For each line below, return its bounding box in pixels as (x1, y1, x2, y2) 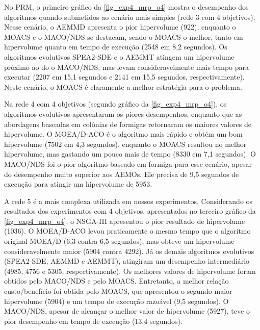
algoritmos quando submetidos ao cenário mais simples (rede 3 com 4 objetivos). (4, 11, 255, 22)
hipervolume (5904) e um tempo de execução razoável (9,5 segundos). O (4, 295, 229, 306)
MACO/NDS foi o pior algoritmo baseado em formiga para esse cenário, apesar (4, 158, 252, 169)
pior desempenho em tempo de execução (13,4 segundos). (4, 315, 183, 326)
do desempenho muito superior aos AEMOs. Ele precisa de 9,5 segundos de (4, 168, 239, 179)
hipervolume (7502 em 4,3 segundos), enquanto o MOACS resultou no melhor (4, 138, 247, 149)
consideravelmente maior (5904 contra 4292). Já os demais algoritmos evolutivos (4, 245, 254, 256)
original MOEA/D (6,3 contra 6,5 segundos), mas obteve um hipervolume (4, 236, 235, 246)
